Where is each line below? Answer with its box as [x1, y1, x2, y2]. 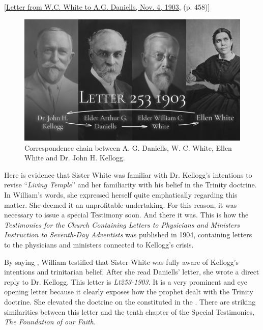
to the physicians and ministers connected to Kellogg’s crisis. [4, 239, 194, 250]
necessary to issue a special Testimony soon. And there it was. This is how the [4, 209, 249, 220]
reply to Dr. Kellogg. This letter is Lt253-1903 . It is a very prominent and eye [4, 276, 247, 287]
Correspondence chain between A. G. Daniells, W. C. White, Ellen [24, 142, 232, 153]
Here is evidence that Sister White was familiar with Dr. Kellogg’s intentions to [4, 169, 252, 180]
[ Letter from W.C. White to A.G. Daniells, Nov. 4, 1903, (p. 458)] [4, 2, 210, 12]
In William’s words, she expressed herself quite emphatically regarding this [4, 189, 238, 200]
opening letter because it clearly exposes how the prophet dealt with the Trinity [4, 286, 253, 297]
